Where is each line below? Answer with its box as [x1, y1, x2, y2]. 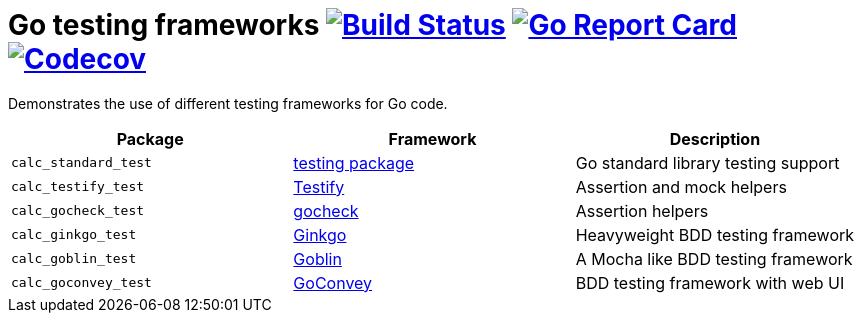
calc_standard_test [11, 155, 152, 171]
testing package [293, 152, 415, 173]
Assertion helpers [575, 200, 709, 221]
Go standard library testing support [575, 152, 840, 173]
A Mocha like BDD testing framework [575, 248, 853, 269]
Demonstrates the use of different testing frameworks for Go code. [8, 94, 448, 112]
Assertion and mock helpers [575, 176, 787, 197]
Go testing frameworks [8, 8, 320, 42]
